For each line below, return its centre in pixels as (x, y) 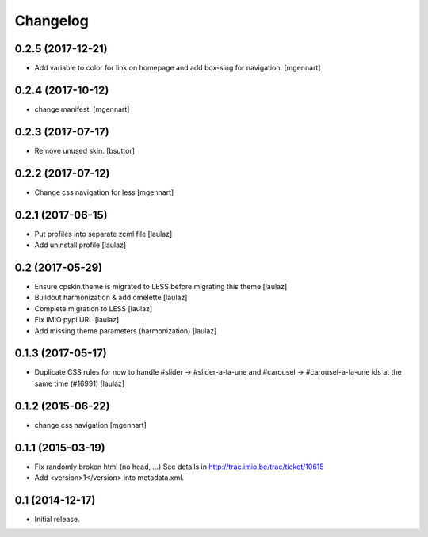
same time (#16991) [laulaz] (80, 383)
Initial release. (57, 519)
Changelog (52, 21)
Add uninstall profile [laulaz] (80, 245)
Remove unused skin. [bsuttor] (84, 150)
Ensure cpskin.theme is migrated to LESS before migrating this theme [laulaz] (161, 286)
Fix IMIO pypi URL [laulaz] (77, 320)
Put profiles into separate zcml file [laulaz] (103, 234)
